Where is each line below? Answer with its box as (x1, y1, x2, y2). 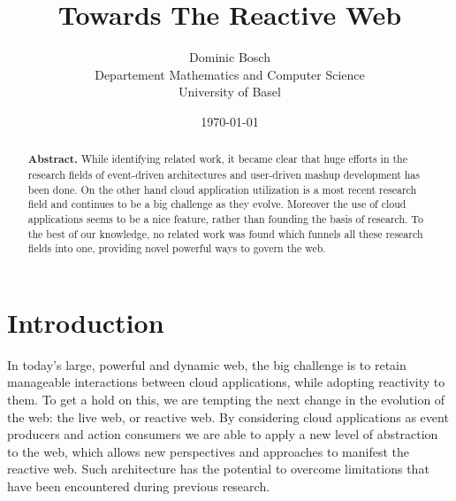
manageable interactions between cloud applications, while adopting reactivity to (7, 373, 445, 391)
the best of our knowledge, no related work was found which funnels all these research (27, 226, 423, 241)
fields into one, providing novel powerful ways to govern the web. (27, 241, 326, 256)
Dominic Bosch (189, 48, 270, 66)
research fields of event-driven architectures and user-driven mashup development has (27, 166, 420, 181)
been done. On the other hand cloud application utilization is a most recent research (27, 181, 417, 197)
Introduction (7, 304, 164, 340)
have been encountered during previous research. (7, 476, 270, 495)
